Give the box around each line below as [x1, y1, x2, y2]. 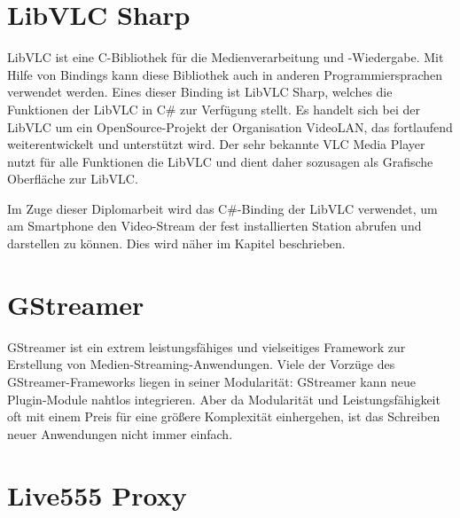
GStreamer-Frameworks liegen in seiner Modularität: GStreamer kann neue [7, 372, 416, 390]
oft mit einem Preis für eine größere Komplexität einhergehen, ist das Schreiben [7, 407, 441, 426]
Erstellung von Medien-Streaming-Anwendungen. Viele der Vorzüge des [7, 355, 395, 373]
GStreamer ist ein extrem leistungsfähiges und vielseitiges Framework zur [7, 337, 406, 356]
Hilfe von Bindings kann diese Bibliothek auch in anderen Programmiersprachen [7, 65, 443, 83]
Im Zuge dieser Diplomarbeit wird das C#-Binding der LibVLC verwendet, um [7, 199, 438, 217]
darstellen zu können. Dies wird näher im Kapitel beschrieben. [7, 234, 346, 253]
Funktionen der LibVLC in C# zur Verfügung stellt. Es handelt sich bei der [7, 99, 420, 118]
